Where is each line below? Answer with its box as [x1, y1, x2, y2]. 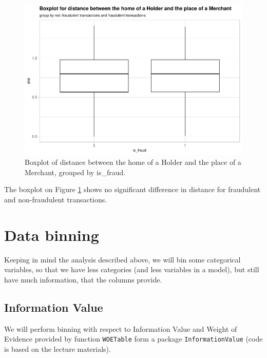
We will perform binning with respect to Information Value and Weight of [4, 323, 237, 334]
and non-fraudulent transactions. [4, 194, 107, 204]
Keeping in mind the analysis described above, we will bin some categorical [4, 254, 241, 265]
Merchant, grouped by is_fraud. [25, 166, 126, 177]
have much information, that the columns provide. [4, 274, 162, 285]
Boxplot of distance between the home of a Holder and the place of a [25, 157, 241, 167]
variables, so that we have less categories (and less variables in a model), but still [4, 264, 259, 275]
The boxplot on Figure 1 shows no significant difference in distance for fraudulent [4, 184, 261, 195]
